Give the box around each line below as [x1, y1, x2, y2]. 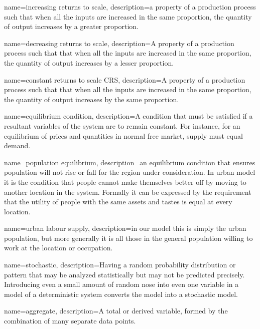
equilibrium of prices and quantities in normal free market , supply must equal [4, 130, 243, 141]
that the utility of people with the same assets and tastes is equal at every [4, 196, 232, 207]
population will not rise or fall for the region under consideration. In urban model [4, 167, 255, 177]
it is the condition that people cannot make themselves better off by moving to [4, 176, 246, 187]
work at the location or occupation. [4, 242, 113, 253]
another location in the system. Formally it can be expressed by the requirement [4, 186, 251, 197]
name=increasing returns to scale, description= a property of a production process [4, 2, 256, 12]
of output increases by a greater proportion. [4, 21, 139, 32]
